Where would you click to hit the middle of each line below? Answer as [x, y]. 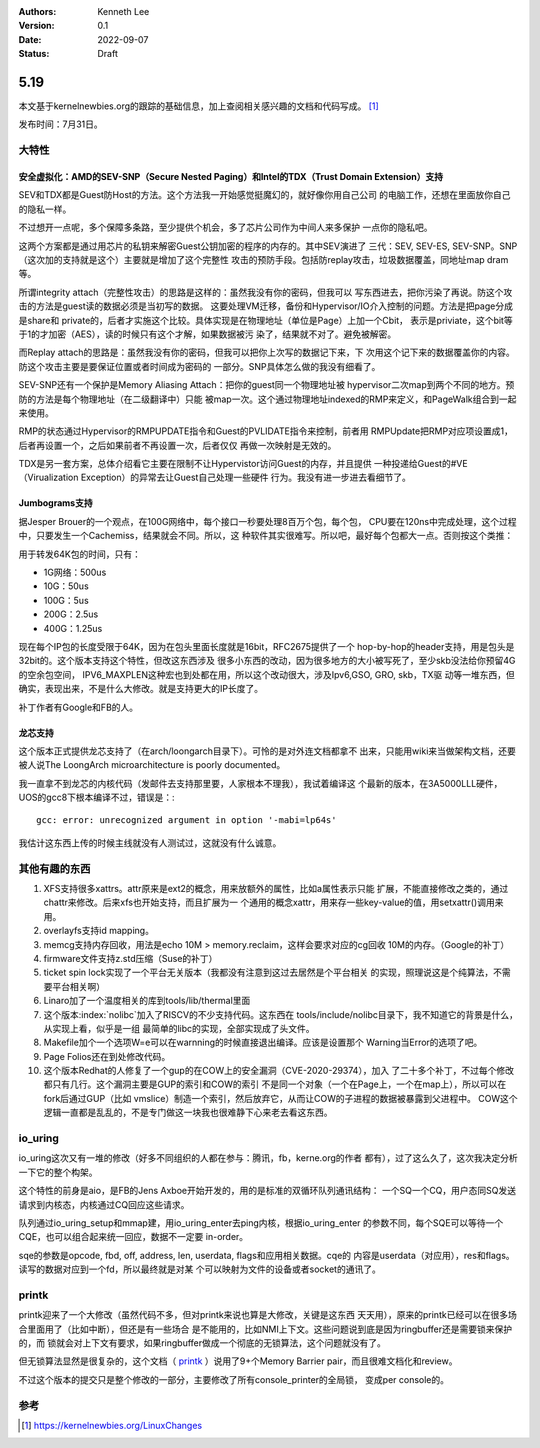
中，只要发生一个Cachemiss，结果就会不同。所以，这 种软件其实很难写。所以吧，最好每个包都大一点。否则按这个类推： [266, 536]
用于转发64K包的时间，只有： [80, 554]
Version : [36, 26]
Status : [34, 54]
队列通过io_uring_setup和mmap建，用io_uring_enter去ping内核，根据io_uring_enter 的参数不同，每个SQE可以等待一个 [261, 1222]
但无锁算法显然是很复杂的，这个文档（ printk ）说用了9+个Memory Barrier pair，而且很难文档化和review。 [238, 1361]
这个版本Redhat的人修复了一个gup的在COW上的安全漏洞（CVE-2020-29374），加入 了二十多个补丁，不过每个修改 [279, 1071]
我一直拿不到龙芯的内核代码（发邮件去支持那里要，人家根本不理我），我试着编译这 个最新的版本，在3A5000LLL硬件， [260, 783]
